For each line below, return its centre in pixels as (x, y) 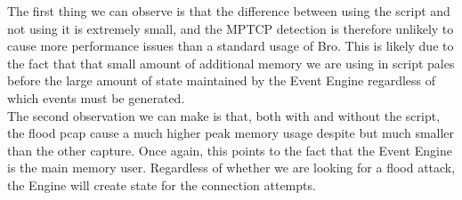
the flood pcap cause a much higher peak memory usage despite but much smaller (231, 133)
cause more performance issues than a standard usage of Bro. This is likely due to (231, 46)
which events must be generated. (96, 97)
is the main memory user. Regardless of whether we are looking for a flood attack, (231, 168)
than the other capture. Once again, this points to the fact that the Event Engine (230, 150)
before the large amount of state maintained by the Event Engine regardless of (222, 80)
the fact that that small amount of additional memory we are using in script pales (231, 63)
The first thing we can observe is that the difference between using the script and (229, 11)
